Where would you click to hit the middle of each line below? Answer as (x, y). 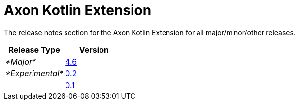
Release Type (34, 50)
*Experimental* (34, 73)
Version (94, 50)
